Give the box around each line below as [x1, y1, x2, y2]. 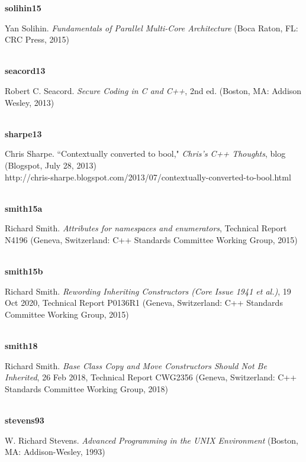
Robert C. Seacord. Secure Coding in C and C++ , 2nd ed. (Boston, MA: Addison [5, 84, 302, 96]
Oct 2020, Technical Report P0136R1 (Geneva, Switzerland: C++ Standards [5, 296, 283, 309]
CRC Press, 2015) [5, 33, 70, 46]
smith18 [5, 340, 38, 352]
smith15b [5, 265, 43, 277]
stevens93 [5, 414, 44, 427]
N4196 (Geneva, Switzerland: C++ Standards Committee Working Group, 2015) [5, 233, 298, 245]
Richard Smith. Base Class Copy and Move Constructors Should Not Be [5, 359, 267, 371]
